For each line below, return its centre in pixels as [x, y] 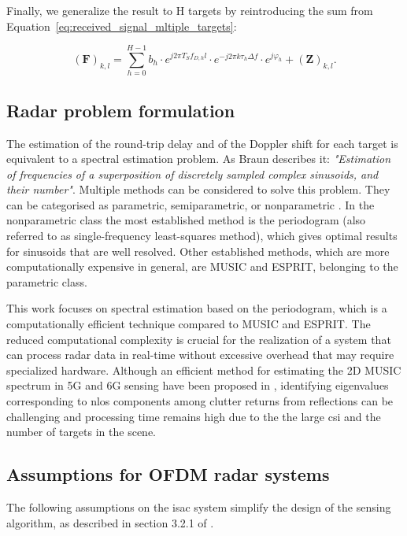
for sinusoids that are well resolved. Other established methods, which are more [198, 251]
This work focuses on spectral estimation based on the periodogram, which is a [197, 308]
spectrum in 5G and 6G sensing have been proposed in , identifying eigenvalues [198, 385]
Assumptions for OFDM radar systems [168, 474]
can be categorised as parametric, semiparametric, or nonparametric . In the [191, 204]
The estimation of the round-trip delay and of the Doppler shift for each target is [202, 143]
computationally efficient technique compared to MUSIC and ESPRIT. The [189, 324]
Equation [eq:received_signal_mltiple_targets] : [122, 26]
